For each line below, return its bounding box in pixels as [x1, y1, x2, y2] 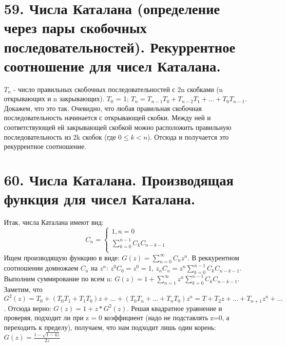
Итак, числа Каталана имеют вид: [4, 217, 104, 227]
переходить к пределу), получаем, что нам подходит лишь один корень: [4, 322, 216, 332]
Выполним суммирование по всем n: [4, 273, 113, 284]
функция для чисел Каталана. [4, 189, 195, 209]
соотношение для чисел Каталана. [4, 55, 221, 75]
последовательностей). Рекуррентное [4, 36, 235, 56]
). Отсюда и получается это [147, 131, 229, 142]
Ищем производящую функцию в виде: [4, 252, 120, 262]
